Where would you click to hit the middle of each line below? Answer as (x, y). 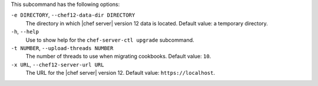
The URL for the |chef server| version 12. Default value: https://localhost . (120, 73)
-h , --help (25, 32)
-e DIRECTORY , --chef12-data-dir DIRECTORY (73, 15)
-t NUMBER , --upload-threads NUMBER (62, 48)
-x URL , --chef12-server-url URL (57, 64)
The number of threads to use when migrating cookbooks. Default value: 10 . (118, 57)
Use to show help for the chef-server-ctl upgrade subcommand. (110, 40)
